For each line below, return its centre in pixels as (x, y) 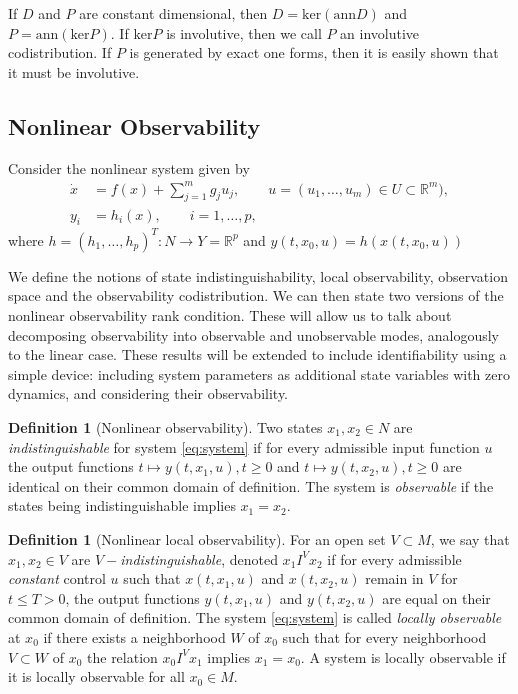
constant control (57, 578)
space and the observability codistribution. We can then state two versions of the (256, 295)
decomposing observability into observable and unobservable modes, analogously (253, 334)
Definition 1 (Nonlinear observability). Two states (165, 426)
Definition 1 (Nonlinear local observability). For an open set (197, 538)
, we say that (470, 538)
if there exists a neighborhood (134, 636)
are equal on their (436, 597)
